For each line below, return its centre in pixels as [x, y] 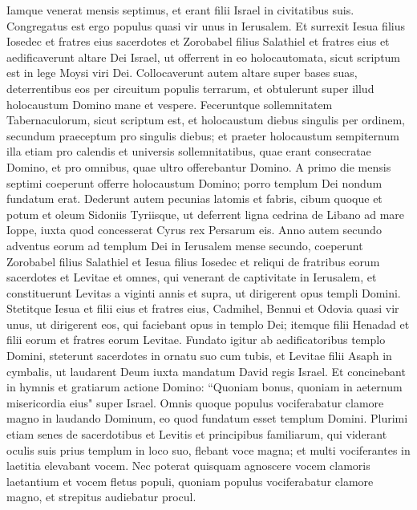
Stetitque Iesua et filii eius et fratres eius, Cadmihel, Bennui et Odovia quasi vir [203, 308]
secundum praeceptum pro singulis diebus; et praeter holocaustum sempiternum [203, 135]
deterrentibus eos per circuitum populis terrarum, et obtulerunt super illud [190, 88]
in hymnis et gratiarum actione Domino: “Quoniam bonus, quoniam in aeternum [204, 387]
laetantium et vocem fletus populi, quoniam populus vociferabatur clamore [190, 481]
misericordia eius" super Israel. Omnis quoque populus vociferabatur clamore [195, 402]
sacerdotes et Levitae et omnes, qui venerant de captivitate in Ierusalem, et [192, 277]
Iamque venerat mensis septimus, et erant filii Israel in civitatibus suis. [180, 10]
